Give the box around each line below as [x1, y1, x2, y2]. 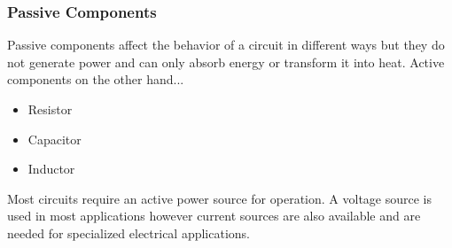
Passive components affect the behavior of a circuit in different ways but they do [7, 35, 445, 54]
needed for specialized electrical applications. [7, 223, 251, 242]
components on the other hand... [7, 70, 184, 89]
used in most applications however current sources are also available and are [7, 206, 421, 225]
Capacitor [27, 129, 82, 148]
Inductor [27, 159, 75, 178]
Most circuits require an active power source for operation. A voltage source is [7, 189, 432, 207]
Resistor [27, 100, 73, 118]
